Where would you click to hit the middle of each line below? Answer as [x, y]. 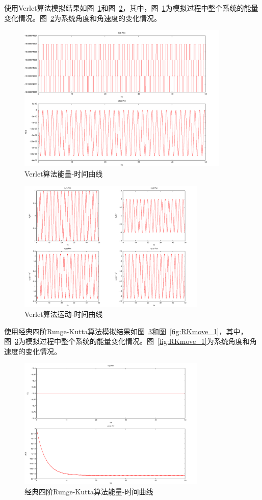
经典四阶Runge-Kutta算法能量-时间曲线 [89, 492]
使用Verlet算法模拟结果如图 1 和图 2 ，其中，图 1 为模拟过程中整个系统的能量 [131, 8]
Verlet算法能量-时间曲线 [64, 173]
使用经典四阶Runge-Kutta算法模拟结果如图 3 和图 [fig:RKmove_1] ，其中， [126, 331]
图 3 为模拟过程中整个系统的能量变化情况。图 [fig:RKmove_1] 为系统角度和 [127, 341]
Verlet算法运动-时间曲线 [64, 314]
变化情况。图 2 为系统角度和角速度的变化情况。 [83, 18]
